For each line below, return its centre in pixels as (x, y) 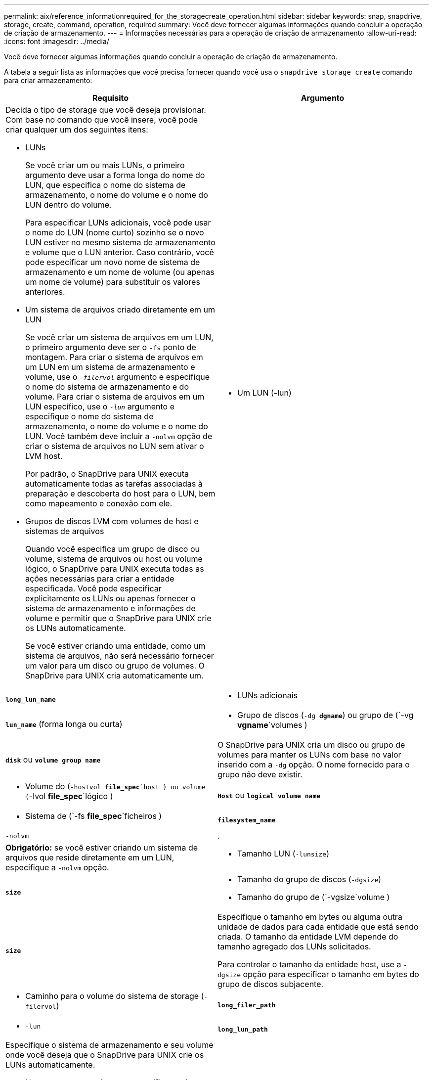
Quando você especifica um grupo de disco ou (112, 549)
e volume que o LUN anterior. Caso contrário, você (120, 252)
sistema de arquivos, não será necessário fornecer (120, 656)
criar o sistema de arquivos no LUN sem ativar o (115, 446)
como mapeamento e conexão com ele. (99, 503)
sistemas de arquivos (65, 531)
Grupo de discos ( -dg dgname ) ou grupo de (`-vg (325, 715)
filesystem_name (247, 820)
